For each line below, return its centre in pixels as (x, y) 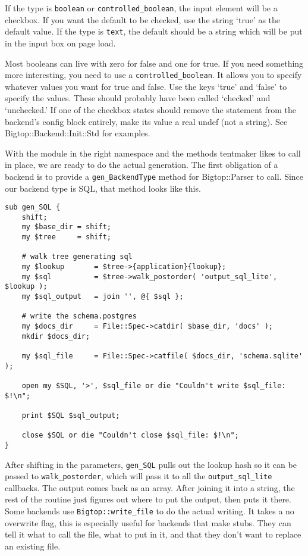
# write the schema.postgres (79, 316)
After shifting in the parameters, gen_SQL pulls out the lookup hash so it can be (151, 464)
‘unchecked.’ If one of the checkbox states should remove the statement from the (150, 109)
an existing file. (33, 546)
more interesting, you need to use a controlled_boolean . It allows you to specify (153, 75)
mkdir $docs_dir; (56, 336)
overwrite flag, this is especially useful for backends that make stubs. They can (148, 522)
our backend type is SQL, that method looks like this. (103, 188)
